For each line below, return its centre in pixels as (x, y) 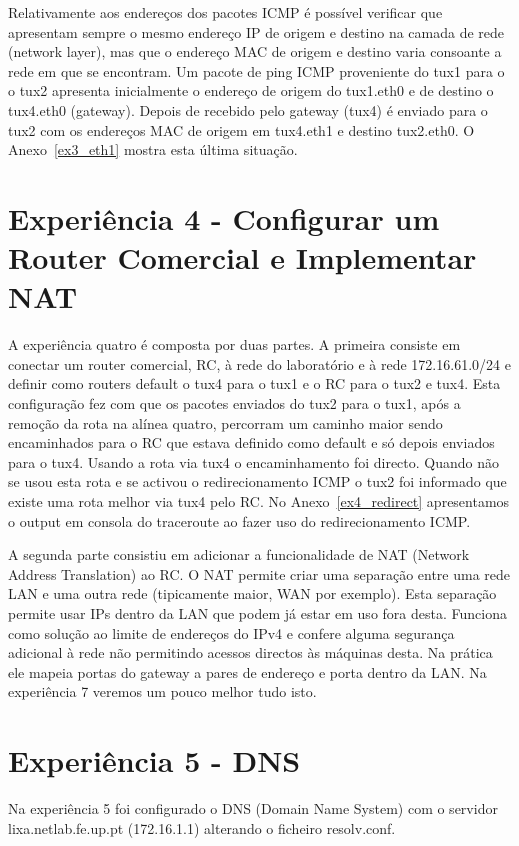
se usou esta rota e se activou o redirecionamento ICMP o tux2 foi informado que (257, 481)
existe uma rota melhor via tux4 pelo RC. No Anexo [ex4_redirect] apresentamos (259, 501)
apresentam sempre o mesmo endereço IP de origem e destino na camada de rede (256, 31)
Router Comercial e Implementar (242, 257)
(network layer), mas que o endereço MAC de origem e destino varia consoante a (255, 51)
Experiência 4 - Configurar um (224, 217)
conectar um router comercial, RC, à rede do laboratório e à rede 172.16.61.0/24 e (259, 363)
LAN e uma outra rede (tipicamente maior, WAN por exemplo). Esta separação (252, 593)
